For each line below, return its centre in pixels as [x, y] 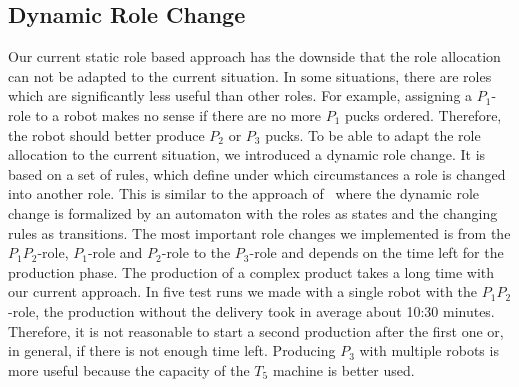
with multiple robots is [429, 350]
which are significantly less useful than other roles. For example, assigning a [240, 95]
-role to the [196, 252]
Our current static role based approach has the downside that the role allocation [254, 56]
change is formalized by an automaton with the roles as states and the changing [253, 212]
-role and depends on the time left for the [376, 252]
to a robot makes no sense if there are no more [178, 114]
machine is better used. [343, 369]
